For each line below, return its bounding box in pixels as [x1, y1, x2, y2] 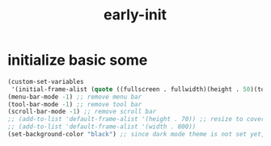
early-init [103, 6, 167, 24]
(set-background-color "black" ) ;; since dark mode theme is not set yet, [7, 131, 265, 139]
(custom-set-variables [7, 77, 84, 86]
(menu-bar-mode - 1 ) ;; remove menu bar [7, 93, 142, 101]
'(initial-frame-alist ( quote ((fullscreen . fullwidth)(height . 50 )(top [11, 85, 269, 94]
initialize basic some [7, 51, 148, 69]
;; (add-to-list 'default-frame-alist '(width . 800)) [7, 123, 197, 131]
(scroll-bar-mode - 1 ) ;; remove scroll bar [7, 107, 157, 116]
